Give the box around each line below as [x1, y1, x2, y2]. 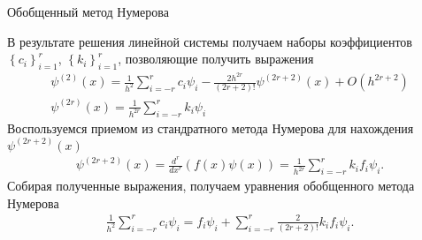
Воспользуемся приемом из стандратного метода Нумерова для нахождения [7, 118, 414, 137]
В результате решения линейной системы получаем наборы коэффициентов [7, 32, 412, 50]
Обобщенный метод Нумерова [7, 3, 169, 20]
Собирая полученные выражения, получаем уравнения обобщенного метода [7, 176, 415, 195]
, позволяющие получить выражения [118, 49, 314, 68]
